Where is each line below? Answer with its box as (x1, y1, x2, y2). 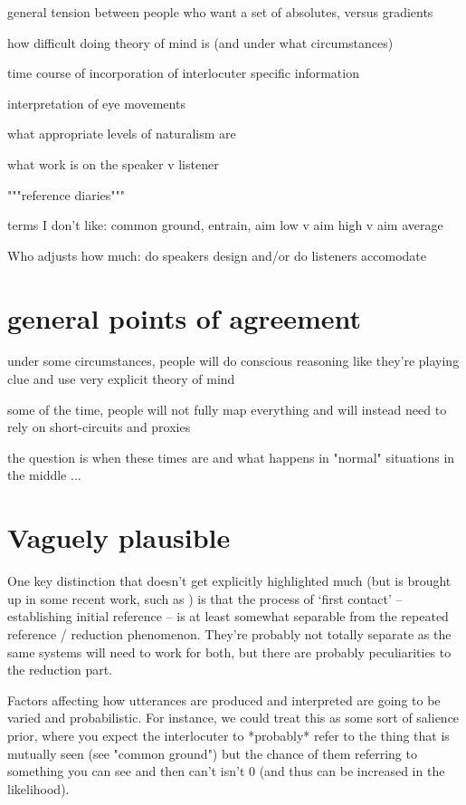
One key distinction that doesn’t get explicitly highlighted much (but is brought (7, 571, 452, 590)
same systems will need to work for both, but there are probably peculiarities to (7, 642, 452, 661)
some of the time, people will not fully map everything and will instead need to (7, 399, 447, 418)
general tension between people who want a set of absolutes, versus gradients (7, 3, 433, 21)
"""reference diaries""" (7, 185, 125, 204)
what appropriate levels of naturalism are (7, 124, 236, 143)
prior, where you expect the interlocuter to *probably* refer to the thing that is (7, 725, 450, 744)
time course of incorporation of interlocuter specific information (7, 63, 359, 82)
